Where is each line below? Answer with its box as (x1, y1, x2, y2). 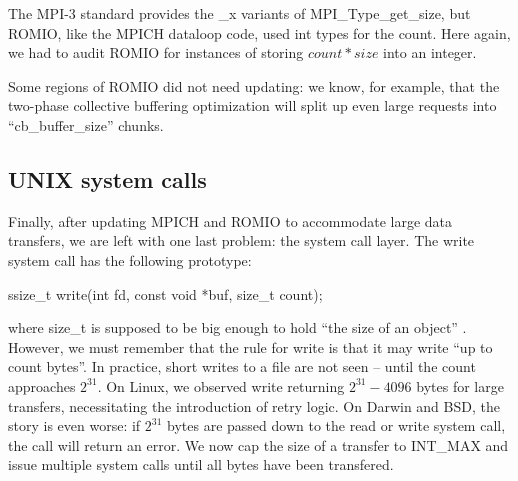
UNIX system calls (8, 163, 207, 194)
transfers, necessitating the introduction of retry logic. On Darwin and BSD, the (8, 395, 500, 416)
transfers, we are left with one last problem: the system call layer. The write (8, 230, 475, 251)
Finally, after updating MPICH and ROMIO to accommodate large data (8, 210, 453, 231)
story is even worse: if (8, 415, 141, 436)
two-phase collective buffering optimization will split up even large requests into (8, 95, 497, 116)
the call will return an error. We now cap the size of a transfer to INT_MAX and (8, 434, 509, 455)
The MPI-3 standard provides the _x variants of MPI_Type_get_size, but (8, 3, 471, 23)
